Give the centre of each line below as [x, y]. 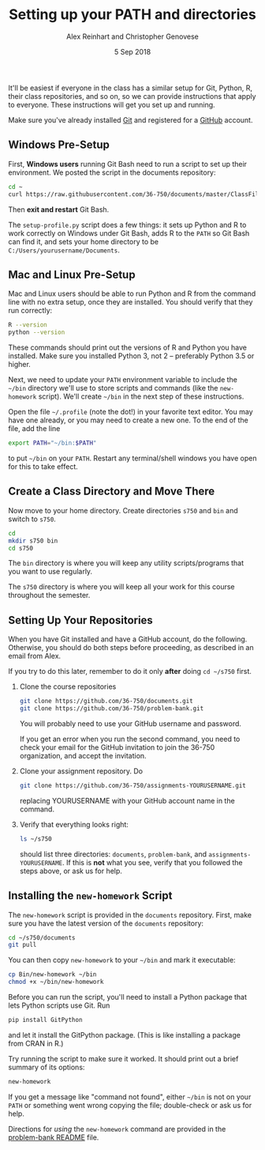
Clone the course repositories [68, 687]
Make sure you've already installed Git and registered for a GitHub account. [131, 119]
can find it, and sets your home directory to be [84, 241]
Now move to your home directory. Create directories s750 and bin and [123, 510]
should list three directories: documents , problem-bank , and [113, 854]
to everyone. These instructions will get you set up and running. [112, 104]
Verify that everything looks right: [74, 824]
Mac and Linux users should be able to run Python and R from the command [132, 293]
